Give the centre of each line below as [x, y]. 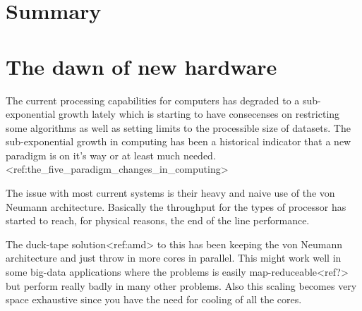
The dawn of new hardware [141, 66]
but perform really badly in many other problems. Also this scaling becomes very [181, 285]
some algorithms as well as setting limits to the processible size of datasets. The [178, 127]
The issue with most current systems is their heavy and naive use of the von [170, 193]
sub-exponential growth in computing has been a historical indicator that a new [179, 141]
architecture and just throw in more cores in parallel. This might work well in [174, 258]
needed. [199, 155]
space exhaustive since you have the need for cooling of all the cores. [154, 299]
